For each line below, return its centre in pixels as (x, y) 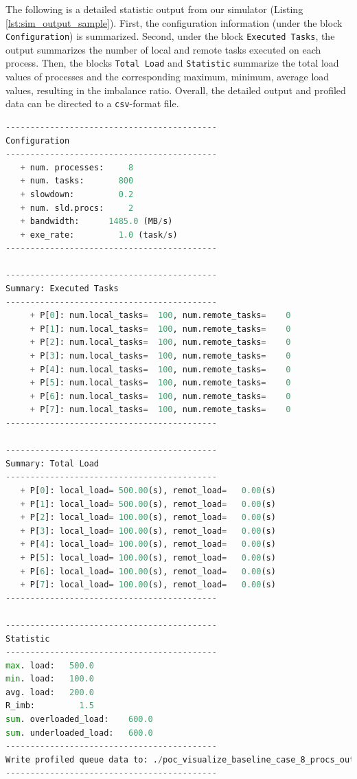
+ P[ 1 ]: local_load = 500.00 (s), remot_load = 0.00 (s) (148, 504)
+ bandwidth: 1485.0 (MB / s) (96, 222)
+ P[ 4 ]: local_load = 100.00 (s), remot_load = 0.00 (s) (148, 544)
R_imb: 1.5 (50, 706)
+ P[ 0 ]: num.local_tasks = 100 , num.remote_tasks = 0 (160, 316)
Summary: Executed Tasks (62, 289)
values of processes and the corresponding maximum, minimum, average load (168, 77)
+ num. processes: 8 (77, 167)
